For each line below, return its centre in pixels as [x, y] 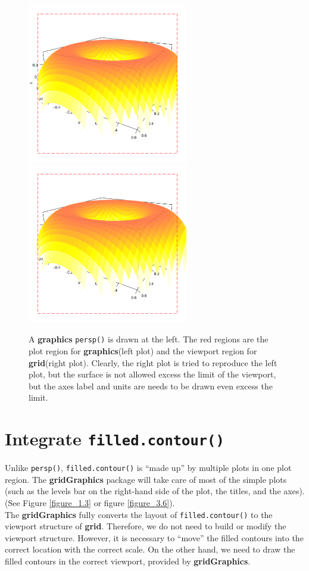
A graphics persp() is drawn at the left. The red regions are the [149, 339]
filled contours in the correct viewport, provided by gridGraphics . [128, 561]
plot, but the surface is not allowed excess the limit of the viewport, [152, 374]
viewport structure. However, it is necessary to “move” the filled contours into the [154, 537]
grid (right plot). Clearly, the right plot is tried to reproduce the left [153, 362]
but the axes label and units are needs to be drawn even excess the [151, 386]
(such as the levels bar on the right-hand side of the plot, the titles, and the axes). [155, 491]
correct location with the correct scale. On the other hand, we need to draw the [150, 549]
